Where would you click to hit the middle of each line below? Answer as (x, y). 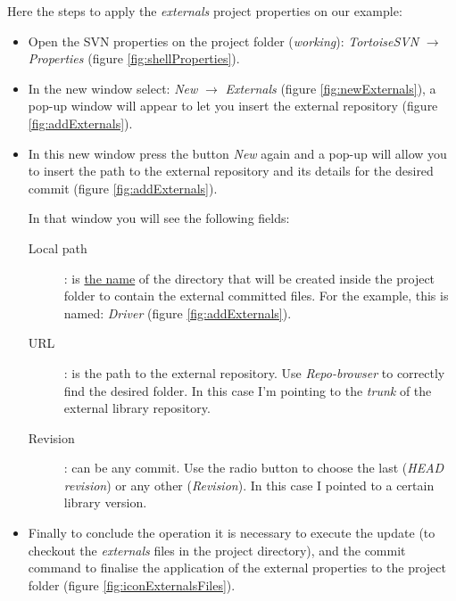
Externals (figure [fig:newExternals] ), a (331, 88)
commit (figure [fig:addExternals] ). (123, 188)
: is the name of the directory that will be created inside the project (249, 278)
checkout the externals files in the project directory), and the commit (217, 550)
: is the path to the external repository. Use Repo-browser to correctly (254, 372)
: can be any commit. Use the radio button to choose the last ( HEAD (254, 468)
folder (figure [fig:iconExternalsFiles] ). (132, 585)
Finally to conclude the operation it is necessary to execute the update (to (232, 533)
